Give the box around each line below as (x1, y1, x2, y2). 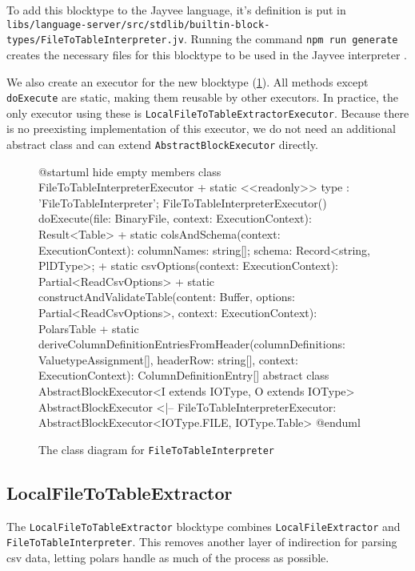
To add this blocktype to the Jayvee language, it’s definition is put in (6, 2, 346, 18)
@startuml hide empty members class (38, 163, 221, 179)
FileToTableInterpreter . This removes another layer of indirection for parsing (6, 533, 397, 550)
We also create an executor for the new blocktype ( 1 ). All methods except (6, 73, 369, 90)
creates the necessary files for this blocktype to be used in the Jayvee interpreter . (6, 46, 407, 62)
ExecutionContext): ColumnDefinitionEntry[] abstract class (38, 367, 329, 384)
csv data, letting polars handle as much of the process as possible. (6, 549, 329, 565)
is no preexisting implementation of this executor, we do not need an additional (6, 120, 396, 137)
